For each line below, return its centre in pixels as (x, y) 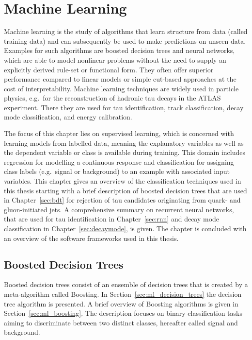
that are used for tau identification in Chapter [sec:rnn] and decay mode (112, 219)
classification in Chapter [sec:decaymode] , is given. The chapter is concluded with (125, 228)
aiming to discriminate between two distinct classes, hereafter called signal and (121, 322)
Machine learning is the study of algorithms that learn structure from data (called (126, 31)
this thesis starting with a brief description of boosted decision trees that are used (126, 190)
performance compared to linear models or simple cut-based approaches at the (120, 79)
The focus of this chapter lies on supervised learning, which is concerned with (119, 133)
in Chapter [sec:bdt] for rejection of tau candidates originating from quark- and (122, 200)
